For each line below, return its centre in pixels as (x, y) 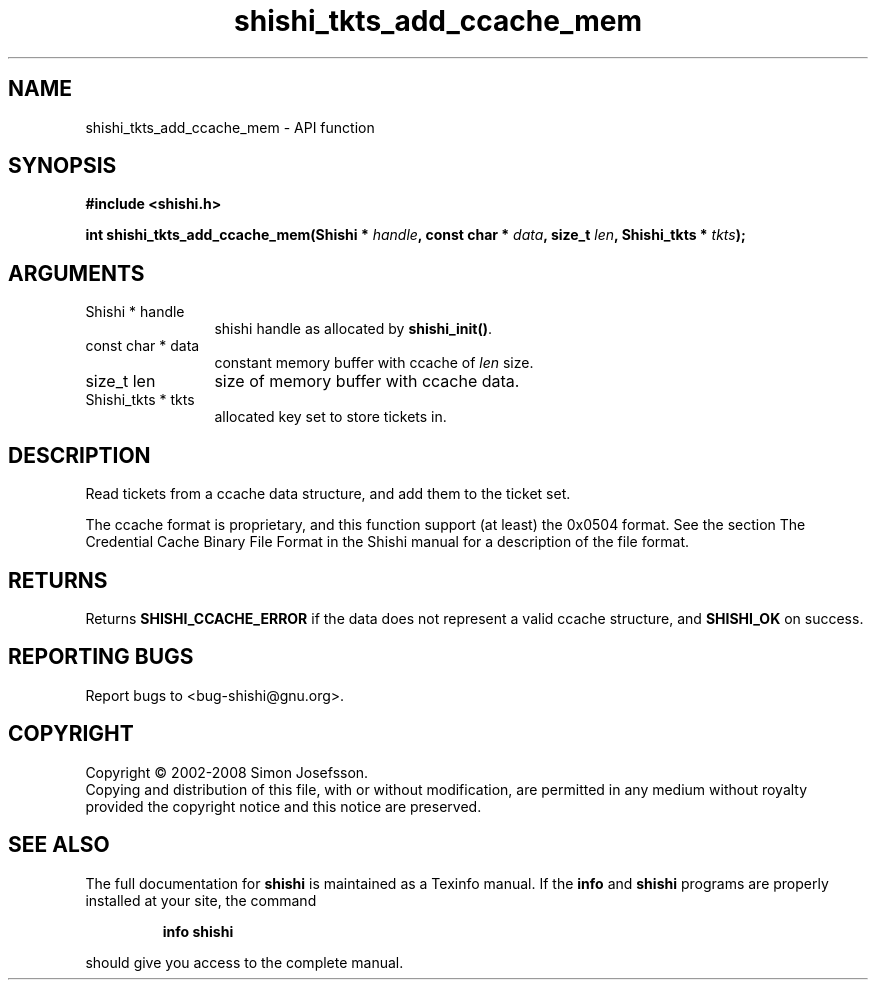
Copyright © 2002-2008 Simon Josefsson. (227, 772)
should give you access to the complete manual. (244, 962)
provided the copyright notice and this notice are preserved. (283, 806)
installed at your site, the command (201, 900)
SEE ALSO (59, 845)
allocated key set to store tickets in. (330, 417)
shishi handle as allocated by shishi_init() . (353, 329)
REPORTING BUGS (101, 657)
